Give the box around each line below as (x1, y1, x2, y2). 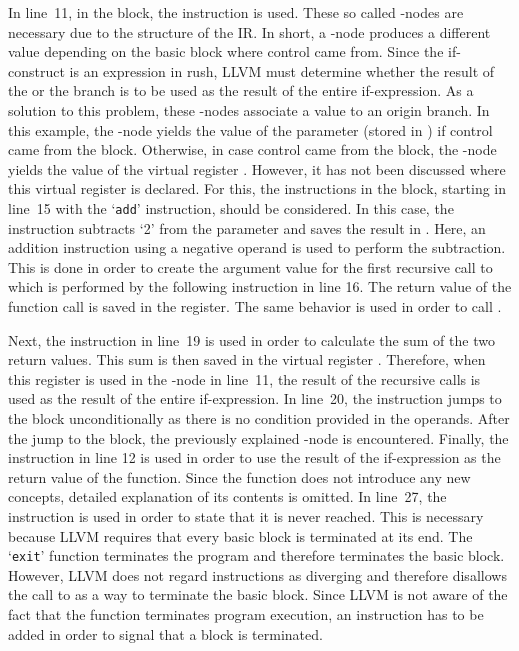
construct (8, 60, 65, 81)
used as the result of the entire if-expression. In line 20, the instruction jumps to (8, 388, 502, 409)
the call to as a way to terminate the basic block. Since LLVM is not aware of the (8, 584, 508, 605)
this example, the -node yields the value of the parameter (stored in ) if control (8, 119, 493, 140)
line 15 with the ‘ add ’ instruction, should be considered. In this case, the (8, 197, 454, 218)
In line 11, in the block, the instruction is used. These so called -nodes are (8, 2, 464, 22)
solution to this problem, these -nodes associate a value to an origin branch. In (8, 99, 490, 120)
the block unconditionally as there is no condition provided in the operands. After (8, 407, 510, 428)
